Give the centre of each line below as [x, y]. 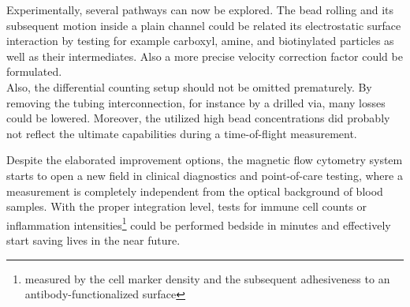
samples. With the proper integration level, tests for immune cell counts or [187, 206]
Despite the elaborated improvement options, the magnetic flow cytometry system [205, 160]
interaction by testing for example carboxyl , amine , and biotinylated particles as [200, 41]
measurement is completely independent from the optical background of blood [195, 191]
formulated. [34, 71]
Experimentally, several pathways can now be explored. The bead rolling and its [200, 9]
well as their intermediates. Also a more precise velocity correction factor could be [205, 56]
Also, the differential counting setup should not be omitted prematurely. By [189, 86]
